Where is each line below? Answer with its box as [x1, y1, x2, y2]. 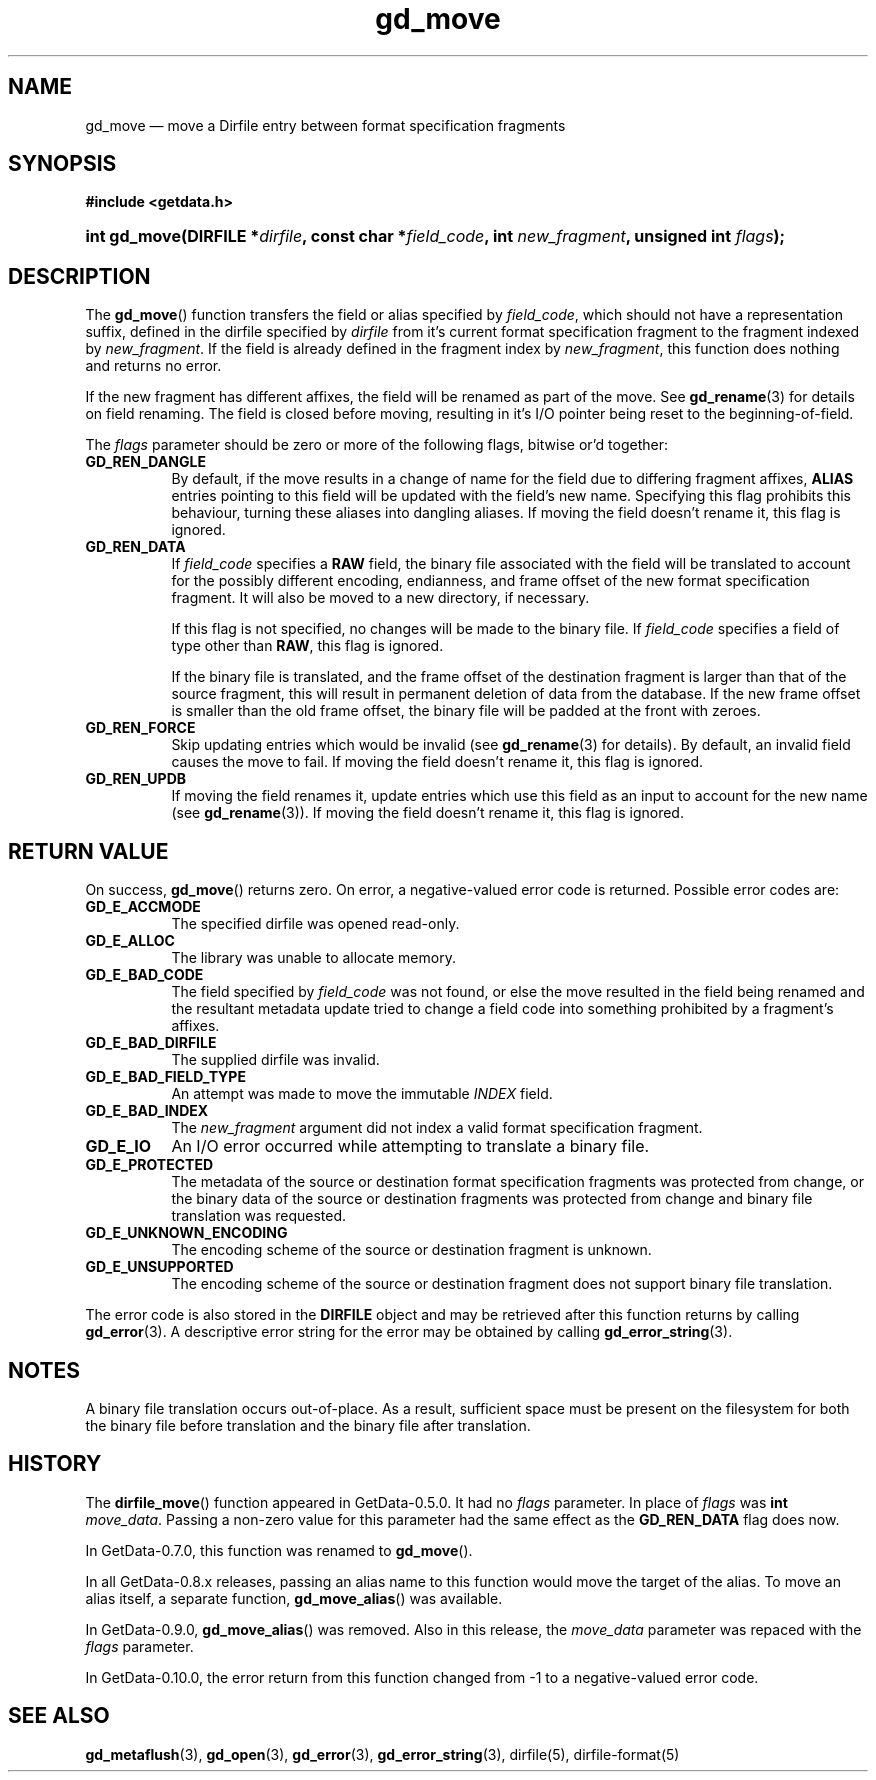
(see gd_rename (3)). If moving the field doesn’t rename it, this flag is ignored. [171, 804, 684, 822]
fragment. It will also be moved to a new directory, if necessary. [171, 589, 590, 607]
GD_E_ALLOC [85, 932, 175, 950]
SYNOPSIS [8, 151, 117, 177]
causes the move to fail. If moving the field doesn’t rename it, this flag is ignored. [171, 753, 704, 771]
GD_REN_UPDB [85, 770, 187, 788]
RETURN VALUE [8, 838, 169, 864]
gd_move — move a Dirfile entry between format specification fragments [85, 116, 566, 134]
